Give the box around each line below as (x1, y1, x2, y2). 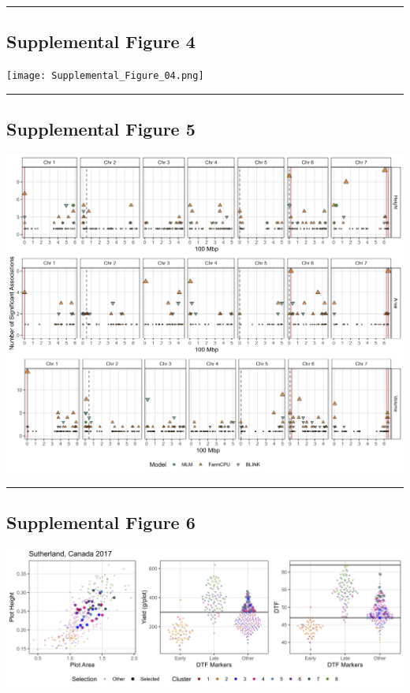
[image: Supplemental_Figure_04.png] (6, 70, 204, 82)
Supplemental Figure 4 (6, 29, 196, 54)
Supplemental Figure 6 (6, 510, 196, 535)
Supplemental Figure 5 (6, 117, 196, 141)
